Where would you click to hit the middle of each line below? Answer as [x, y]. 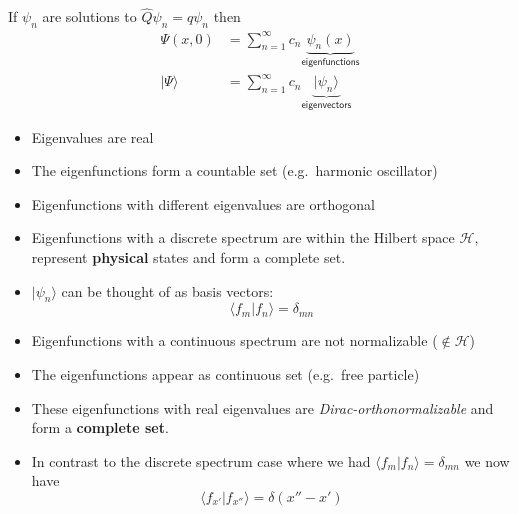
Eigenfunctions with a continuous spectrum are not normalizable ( [234, 340]
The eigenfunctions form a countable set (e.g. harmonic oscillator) [234, 170]
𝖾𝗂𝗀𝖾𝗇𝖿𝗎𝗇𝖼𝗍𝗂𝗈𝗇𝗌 [330, 62]
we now [487, 460]
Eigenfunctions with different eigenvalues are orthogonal [203, 203]
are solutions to [89, 16]
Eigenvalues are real [92, 136]
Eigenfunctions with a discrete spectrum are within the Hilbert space [243, 237]
